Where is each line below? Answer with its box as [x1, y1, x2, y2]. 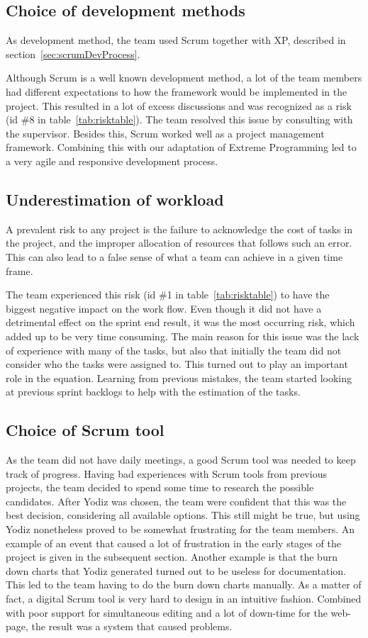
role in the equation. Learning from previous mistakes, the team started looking [6, 370, 352, 385]
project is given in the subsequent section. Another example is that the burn [6, 549, 338, 564]
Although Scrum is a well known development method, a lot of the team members [6, 70, 362, 85]
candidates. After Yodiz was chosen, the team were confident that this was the [6, 493, 347, 508]
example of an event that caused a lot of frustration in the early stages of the [6, 535, 341, 550]
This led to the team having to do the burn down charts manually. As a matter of [6, 577, 362, 592]
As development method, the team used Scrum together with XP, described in [6, 33, 346, 47]
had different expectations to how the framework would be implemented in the [6, 84, 347, 99]
